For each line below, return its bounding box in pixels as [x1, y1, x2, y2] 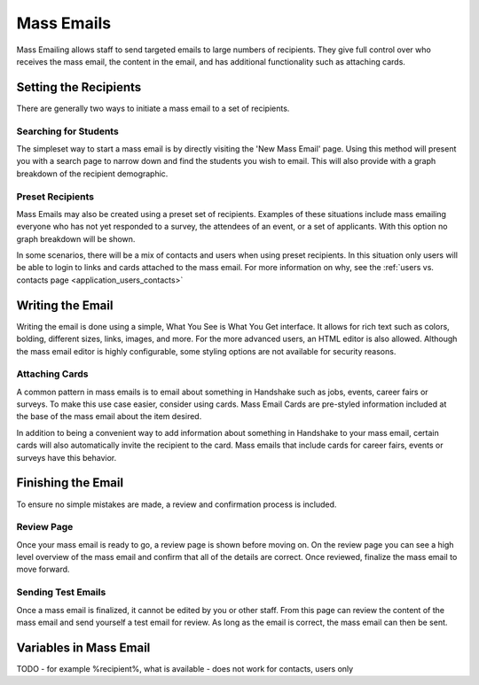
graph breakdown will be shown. [16, 233, 136, 244]
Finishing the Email [16, 475, 124, 491]
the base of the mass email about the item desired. [16, 411, 202, 422]
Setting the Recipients [16, 80, 142, 95]
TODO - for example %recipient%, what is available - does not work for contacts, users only [16, 663, 354, 673]
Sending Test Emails [16, 586, 106, 598]
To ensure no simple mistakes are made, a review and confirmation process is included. [16, 499, 337, 510]
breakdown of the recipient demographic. [16, 168, 169, 179]
